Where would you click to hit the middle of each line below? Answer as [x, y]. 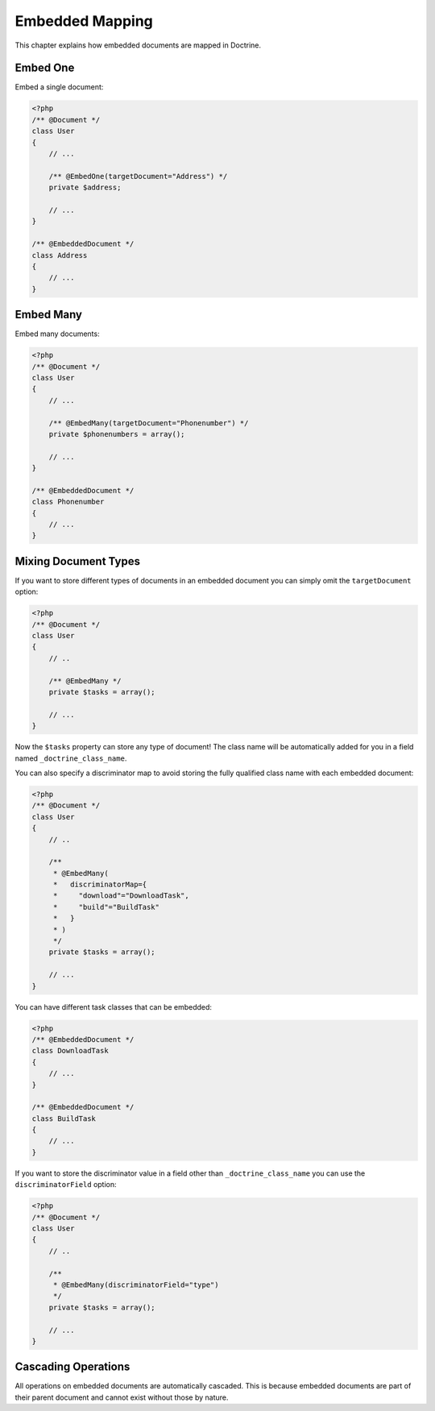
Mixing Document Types [78, 561]
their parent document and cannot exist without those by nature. [122, 1397]
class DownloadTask [70, 1051]
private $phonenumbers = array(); [117, 434]
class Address [60, 255]
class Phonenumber [68, 502]
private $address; [85, 188]
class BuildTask [64, 1118]
